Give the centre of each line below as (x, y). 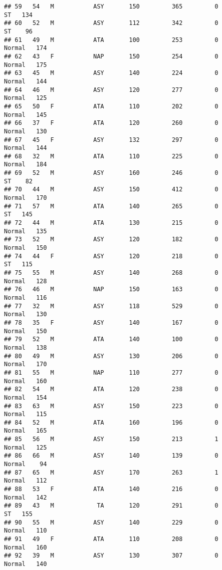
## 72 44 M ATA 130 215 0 (111, 223)
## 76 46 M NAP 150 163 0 (111, 289)
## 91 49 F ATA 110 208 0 (111, 539)
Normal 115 (25, 414)
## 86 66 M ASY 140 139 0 (111, 456)
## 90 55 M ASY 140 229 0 (111, 522)
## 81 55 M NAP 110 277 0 (111, 372)
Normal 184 (25, 165)
